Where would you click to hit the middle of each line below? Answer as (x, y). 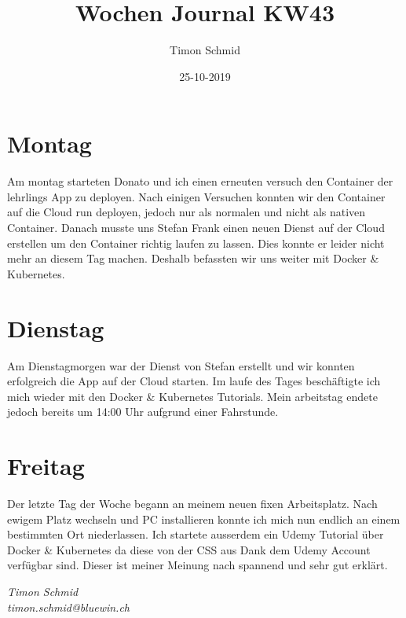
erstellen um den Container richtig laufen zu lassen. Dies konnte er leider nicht (196, 243)
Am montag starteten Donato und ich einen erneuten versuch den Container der (200, 181)
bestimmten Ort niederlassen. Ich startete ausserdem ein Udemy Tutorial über (196, 534)
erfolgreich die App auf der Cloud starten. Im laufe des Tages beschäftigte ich (194, 381)
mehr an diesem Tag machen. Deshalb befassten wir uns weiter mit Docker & (193, 258)
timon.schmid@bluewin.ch (69, 607)
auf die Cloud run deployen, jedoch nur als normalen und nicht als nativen (187, 212)
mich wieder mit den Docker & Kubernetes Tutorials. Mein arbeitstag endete (192, 396)
